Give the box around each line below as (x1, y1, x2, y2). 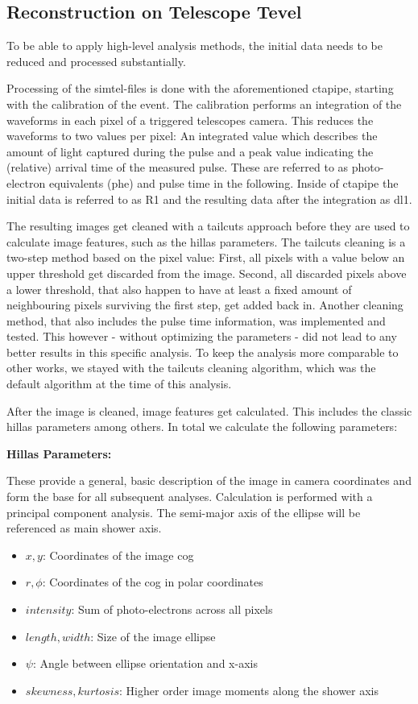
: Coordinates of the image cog (42, 546, 194, 563)
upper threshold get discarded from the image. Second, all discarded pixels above (6, 264, 407, 281)
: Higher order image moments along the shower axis (119, 681, 379, 698)
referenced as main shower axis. (6, 520, 162, 536)
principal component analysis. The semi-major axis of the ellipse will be (6, 503, 361, 520)
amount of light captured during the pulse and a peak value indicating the (6, 143, 374, 159)
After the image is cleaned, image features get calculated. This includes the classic (6, 402, 412, 419)
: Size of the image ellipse (90, 627, 216, 644)
